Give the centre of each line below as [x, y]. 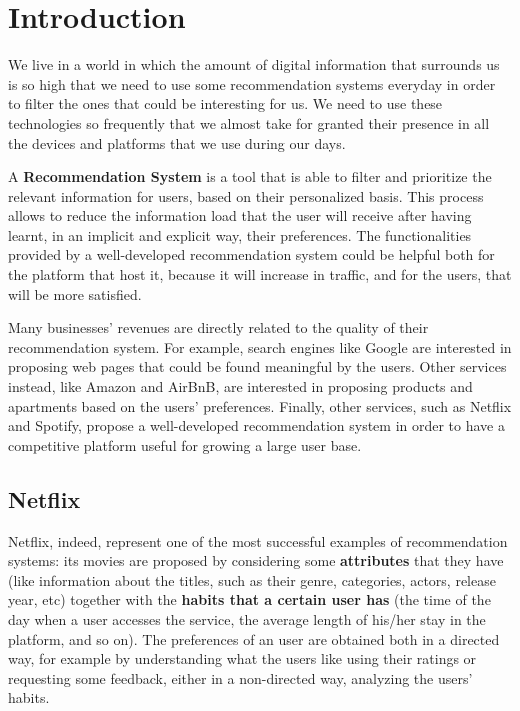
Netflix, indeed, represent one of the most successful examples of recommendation [258, 540]
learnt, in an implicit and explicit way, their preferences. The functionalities [240, 234]
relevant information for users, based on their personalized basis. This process [246, 195]
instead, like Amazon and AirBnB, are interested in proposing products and [240, 386]
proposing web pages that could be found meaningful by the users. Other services [257, 366]
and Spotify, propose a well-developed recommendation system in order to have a [256, 425]
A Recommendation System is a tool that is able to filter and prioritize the [250, 176]
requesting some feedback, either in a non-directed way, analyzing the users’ [240, 677]
